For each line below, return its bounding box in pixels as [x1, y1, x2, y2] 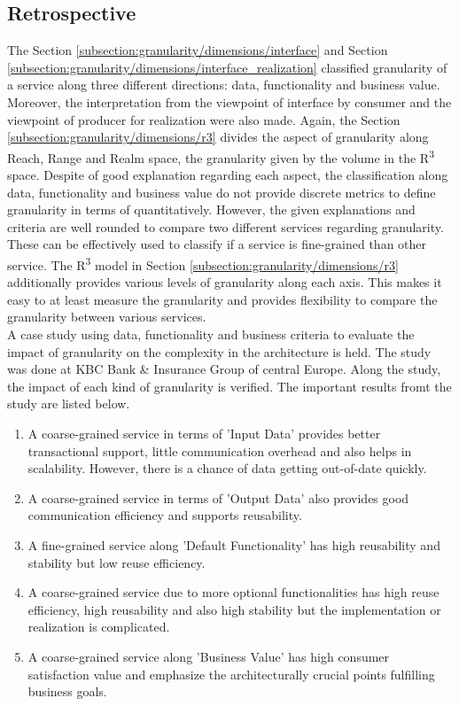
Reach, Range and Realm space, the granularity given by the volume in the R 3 [7, 145, 434, 167]
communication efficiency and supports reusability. [27, 506, 302, 524]
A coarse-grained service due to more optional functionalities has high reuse [27, 583, 440, 601]
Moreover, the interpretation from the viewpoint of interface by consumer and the [7, 92, 452, 111]
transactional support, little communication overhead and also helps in [27, 441, 412, 460]
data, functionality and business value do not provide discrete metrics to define [7, 182, 436, 201]
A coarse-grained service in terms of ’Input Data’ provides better [27, 423, 381, 442]
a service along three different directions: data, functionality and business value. [7, 75, 440, 94]
